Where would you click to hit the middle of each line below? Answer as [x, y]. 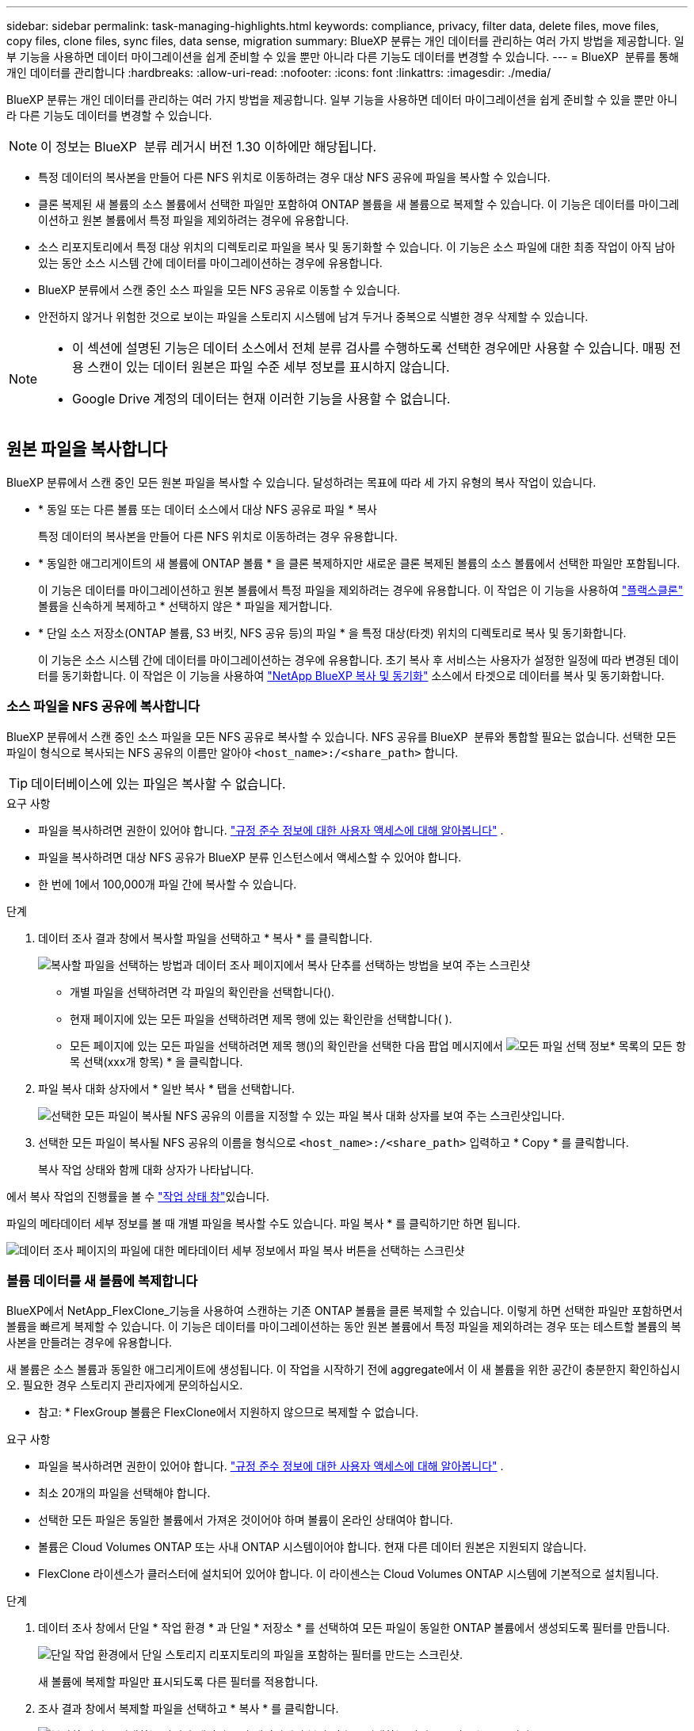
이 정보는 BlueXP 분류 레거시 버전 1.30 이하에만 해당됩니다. [209, 147]
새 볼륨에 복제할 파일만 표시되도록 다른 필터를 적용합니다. [178, 1682]
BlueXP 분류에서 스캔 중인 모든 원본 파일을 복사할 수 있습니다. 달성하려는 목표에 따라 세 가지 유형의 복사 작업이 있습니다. [301, 482]
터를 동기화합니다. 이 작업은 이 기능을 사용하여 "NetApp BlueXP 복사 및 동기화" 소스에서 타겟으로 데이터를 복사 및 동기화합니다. [351, 675]
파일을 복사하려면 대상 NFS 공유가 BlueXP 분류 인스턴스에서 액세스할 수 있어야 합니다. [250, 857]
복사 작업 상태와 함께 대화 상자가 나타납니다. [146, 1169]
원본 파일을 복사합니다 [87, 449]
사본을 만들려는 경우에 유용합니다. [90, 1343]
